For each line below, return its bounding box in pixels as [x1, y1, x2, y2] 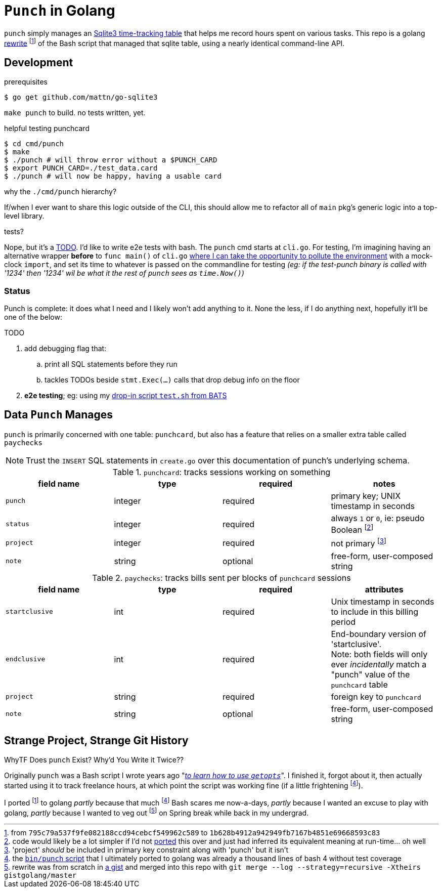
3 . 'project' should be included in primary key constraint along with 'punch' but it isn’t [4, 845, 289, 855]
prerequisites [4, 77, 48, 87]
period [331, 616, 356, 627]
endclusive [6, 655, 46, 663]
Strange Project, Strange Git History [4, 734, 189, 747]
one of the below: [4, 313, 62, 321]
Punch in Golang [4, 2, 115, 19]
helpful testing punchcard [4, 124, 90, 133]
